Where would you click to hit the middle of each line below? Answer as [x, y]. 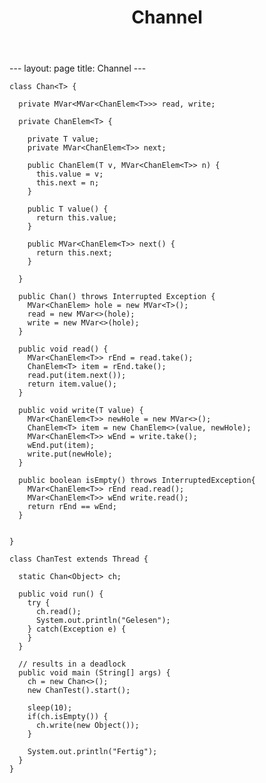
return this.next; [74, 253]
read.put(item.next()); [77, 376]
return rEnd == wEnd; [72, 507]
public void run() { [61, 594]
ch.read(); [58, 612]
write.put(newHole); [70, 454]
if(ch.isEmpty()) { [68, 717]
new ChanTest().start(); [79, 691]
